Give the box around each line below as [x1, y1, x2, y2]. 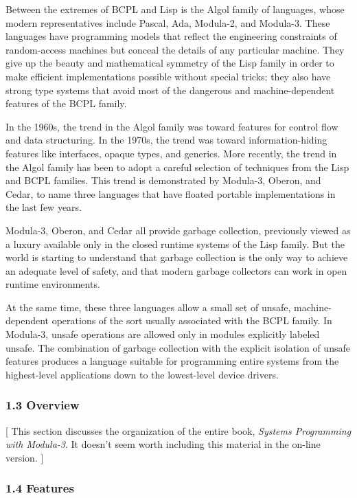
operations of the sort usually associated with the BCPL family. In [51, 313, 332, 328]
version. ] [5, 450, 44, 464]
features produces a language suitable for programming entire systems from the [5, 354, 339, 368]
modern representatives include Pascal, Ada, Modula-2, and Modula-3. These [5, 15, 330, 30]
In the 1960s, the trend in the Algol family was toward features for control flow [5, 119, 338, 133]
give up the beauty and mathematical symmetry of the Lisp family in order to [5, 56, 334, 70]
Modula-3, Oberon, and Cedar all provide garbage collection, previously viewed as [5, 223, 351, 237]
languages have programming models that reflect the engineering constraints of [5, 29, 337, 43]
